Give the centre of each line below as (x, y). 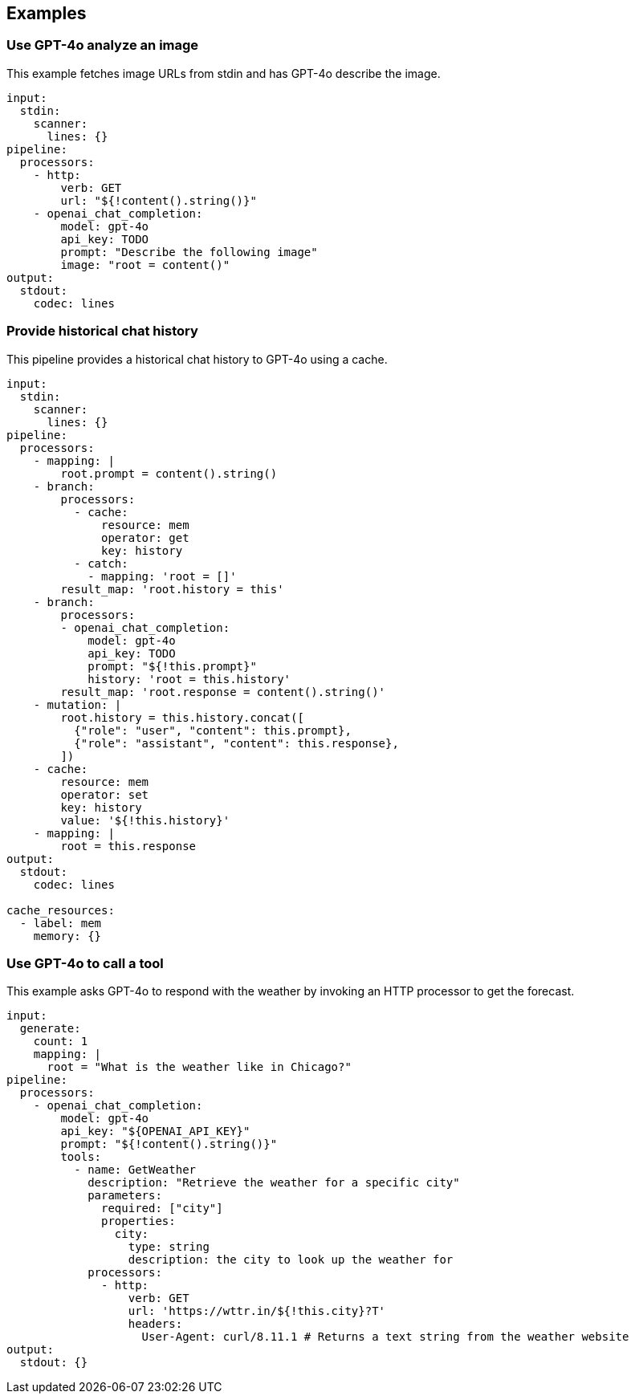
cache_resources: (61, 910)
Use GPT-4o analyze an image (103, 45)
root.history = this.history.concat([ (182, 717)
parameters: (125, 1196)
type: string (169, 1247)
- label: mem (61, 923)
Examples (47, 13)
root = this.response (128, 846)
